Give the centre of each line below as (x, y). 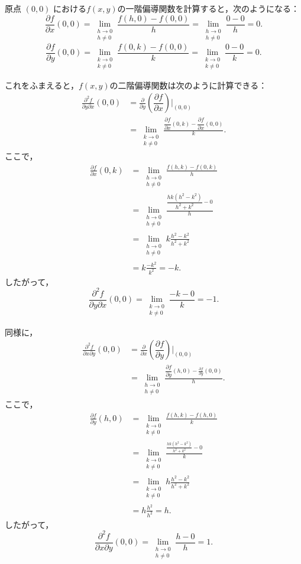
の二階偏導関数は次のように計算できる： (188, 85)
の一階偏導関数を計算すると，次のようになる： (208, 8)
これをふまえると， (42, 85)
